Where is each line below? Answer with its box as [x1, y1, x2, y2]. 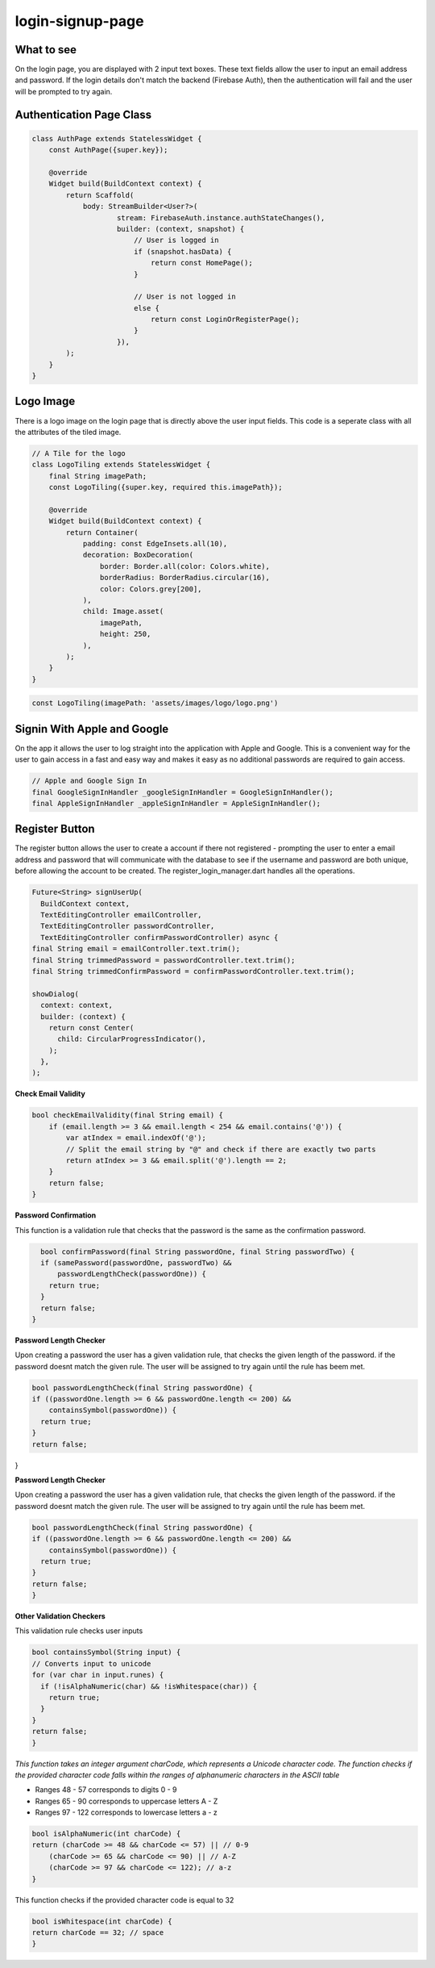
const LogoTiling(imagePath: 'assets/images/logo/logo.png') [31, 699, 279, 708]
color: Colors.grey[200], [99, 584, 202, 593]
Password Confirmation [14, 1210, 97, 1220]
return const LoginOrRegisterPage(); [150, 315, 300, 324]
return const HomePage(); [150, 258, 253, 268]
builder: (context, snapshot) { [117, 224, 245, 233]
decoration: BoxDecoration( [82, 550, 193, 560]
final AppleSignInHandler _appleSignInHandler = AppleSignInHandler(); [31, 799, 321, 808]
